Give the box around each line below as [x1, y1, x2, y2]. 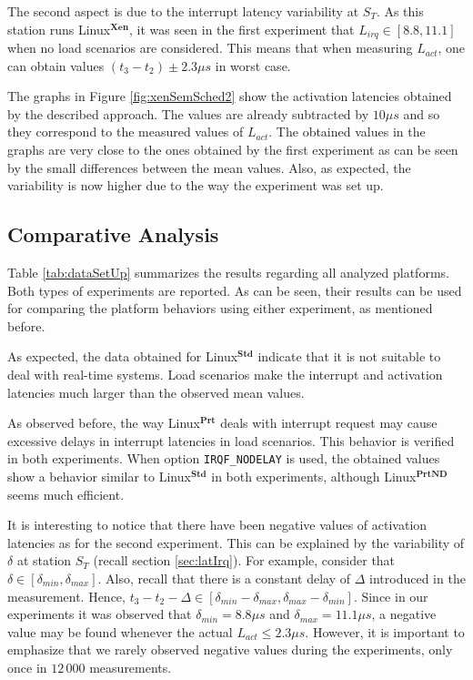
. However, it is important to [305, 622, 465, 641]
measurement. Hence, [7, 586, 126, 605]
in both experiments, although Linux [211, 467, 417, 485]
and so [403, 104, 440, 123]
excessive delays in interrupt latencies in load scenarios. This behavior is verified [7, 431, 455, 450]
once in [7, 657, 47, 676]
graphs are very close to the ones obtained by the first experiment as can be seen [7, 140, 458, 159]
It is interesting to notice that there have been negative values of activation [7, 515, 428, 534]
